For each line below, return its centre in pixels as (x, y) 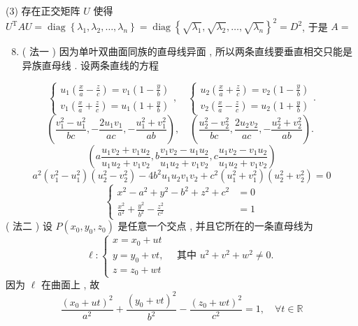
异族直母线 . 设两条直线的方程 (91, 65)
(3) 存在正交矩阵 (43, 10)
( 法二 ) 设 (29, 226)
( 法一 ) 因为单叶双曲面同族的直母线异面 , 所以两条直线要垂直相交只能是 (187, 51)
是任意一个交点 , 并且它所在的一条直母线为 (215, 226)
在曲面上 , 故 (70, 284)
